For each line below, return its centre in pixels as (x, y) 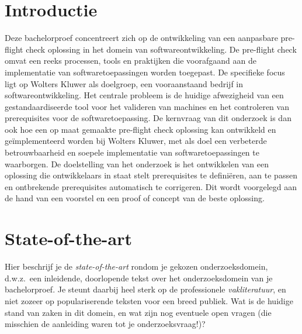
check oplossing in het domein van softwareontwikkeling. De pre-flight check (161, 49)
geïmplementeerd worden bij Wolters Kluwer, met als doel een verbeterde (136, 141)
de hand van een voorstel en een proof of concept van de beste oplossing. (135, 198)
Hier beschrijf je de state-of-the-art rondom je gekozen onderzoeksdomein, (136, 266)
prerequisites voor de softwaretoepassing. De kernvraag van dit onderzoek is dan (148, 118)
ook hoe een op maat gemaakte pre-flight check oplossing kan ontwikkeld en (140, 129)
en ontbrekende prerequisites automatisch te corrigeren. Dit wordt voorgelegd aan (151, 186)
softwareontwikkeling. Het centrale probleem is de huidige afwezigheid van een (144, 95)
